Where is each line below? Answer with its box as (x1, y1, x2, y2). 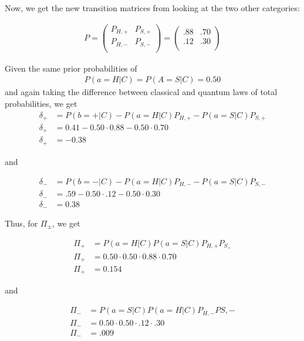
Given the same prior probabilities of (5, 62, 137, 74)
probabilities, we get (5, 97, 77, 109)
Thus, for (5, 217, 38, 229)
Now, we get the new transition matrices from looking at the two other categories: (5, 2, 300, 13)
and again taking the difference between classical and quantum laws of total (5, 86, 278, 98)
